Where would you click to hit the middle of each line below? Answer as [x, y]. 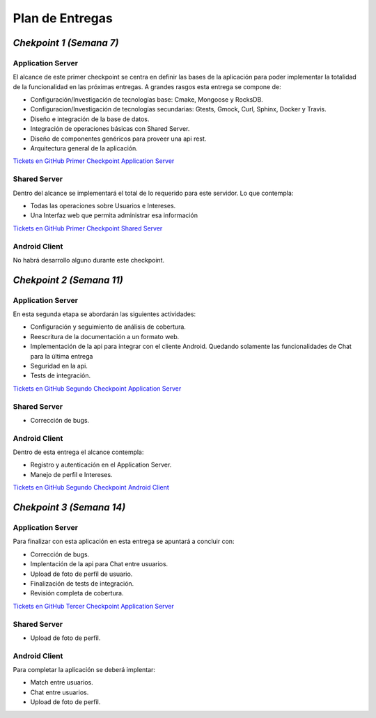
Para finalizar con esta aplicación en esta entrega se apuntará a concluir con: [124, 541]
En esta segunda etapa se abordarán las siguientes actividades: [104, 314]
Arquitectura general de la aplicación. [84, 148]
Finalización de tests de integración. [82, 583]
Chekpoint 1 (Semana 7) [66, 43]
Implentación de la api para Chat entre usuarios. [99, 564]
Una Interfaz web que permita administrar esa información [114, 215]
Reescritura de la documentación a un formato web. [105, 336]
